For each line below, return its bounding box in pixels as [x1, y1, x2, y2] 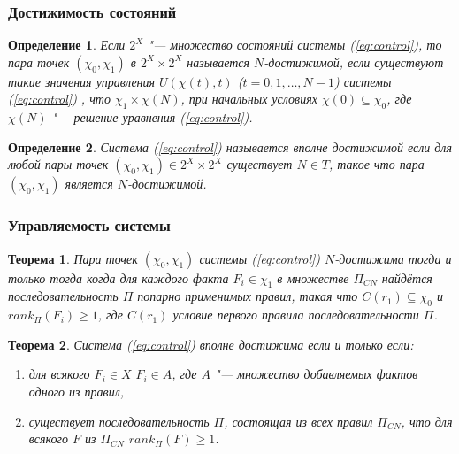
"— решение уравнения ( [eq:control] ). [51, 108, 253, 127]
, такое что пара [329, 155, 425, 173]
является [65, 174, 113, 193]
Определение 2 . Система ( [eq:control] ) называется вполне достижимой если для [8, 137, 452, 156]
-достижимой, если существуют [264, 52, 444, 71]
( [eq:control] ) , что [8, 89, 111, 108]
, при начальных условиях [180, 89, 317, 108]
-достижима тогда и [334, 249, 452, 267]
